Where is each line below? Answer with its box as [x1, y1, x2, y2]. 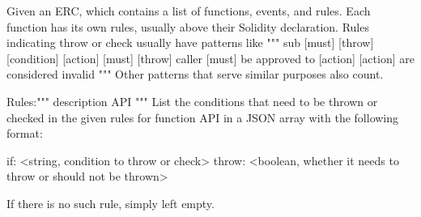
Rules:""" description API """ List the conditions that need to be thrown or [6, 92, 378, 109]
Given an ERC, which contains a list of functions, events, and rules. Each [6, 2, 371, 19]
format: [6, 125, 43, 142]
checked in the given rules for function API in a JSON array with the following [6, 108, 399, 126]
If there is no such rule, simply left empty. [6, 194, 215, 211]
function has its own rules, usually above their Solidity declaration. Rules [6, 18, 369, 35]
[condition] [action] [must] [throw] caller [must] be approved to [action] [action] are [6, 49, 415, 66]
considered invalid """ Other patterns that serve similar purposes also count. [6, 66, 384, 83]
